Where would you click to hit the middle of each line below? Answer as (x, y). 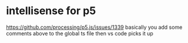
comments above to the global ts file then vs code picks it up (80, 33)
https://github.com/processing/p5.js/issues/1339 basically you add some (94, 27)
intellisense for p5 (51, 11)
